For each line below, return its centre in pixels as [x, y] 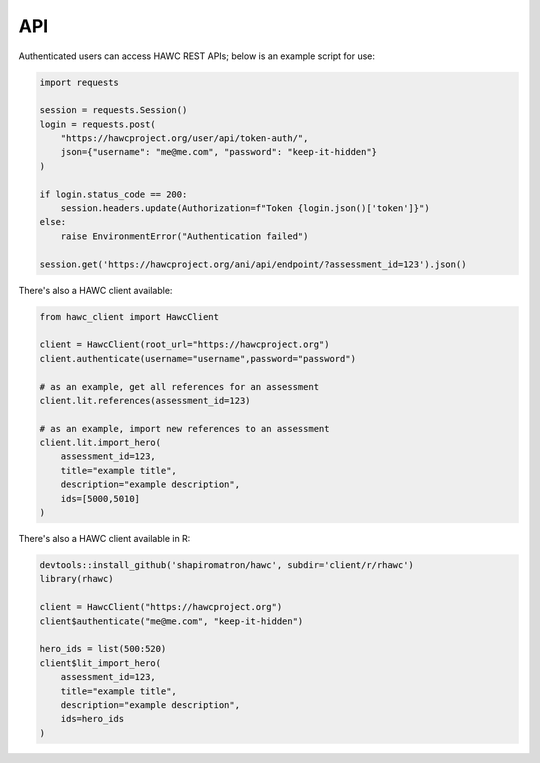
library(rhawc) [76, 579]
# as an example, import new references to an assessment [184, 428]
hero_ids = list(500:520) [103, 649]
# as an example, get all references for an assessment [179, 386]
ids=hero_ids [92, 719]
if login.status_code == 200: [113, 194]
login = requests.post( [98, 124]
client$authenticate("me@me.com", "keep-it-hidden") [171, 621]
